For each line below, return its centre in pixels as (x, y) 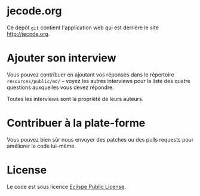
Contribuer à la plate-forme (76, 123)
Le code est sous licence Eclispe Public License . (66, 186)
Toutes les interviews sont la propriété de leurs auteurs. (75, 99)
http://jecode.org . (28, 33)
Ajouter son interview (61, 58)
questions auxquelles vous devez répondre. (60, 87)
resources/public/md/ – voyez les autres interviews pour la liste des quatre (99, 81)
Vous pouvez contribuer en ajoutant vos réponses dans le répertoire (91, 74)
